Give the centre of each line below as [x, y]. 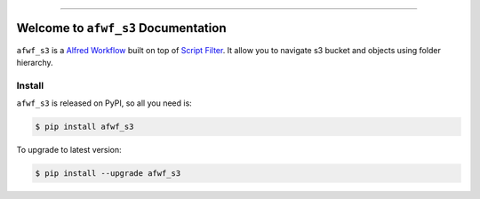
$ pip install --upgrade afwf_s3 [108, 173]
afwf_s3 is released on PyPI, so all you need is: [104, 103]
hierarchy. [35, 62]
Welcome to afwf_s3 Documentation [121, 28]
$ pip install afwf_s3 [84, 127]
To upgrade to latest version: [69, 150]
